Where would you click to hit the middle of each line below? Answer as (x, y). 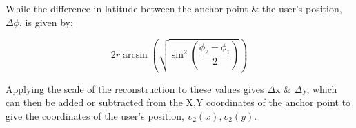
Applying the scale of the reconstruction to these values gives (135, 88)
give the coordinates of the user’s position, (95, 115)
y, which (320, 88)
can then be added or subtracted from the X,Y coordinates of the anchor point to (178, 102)
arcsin (135, 55)
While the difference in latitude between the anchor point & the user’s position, (174, 8)
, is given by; (46, 22)
